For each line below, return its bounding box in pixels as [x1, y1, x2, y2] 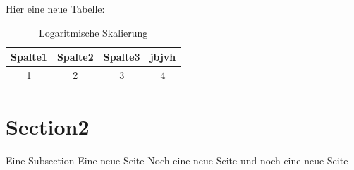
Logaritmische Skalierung [38, 25, 148, 40]
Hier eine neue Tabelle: [6, 1, 105, 16]
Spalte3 [103, 49, 140, 64]
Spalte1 [11, 49, 47, 64]
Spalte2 [56, 49, 94, 64]
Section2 [6, 112, 90, 141]
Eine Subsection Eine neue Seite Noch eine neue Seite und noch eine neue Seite [6, 153, 348, 168]
